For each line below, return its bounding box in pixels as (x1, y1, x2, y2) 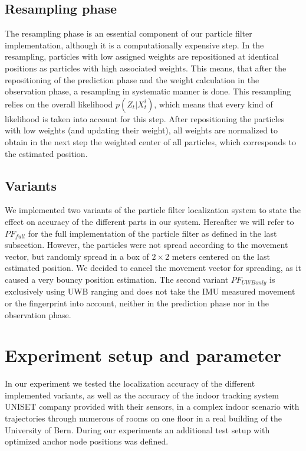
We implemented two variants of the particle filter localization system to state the (5, 204, 301, 216)
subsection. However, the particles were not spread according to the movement (5, 238, 288, 251)
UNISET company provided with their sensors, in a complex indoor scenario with (5, 400, 300, 413)
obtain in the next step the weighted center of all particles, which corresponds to (5, 135, 296, 148)
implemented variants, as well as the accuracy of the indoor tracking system (5, 388, 279, 401)
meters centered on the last (172, 250, 270, 262)
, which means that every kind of (154, 97, 273, 110)
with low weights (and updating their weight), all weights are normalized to (5, 124, 278, 136)
